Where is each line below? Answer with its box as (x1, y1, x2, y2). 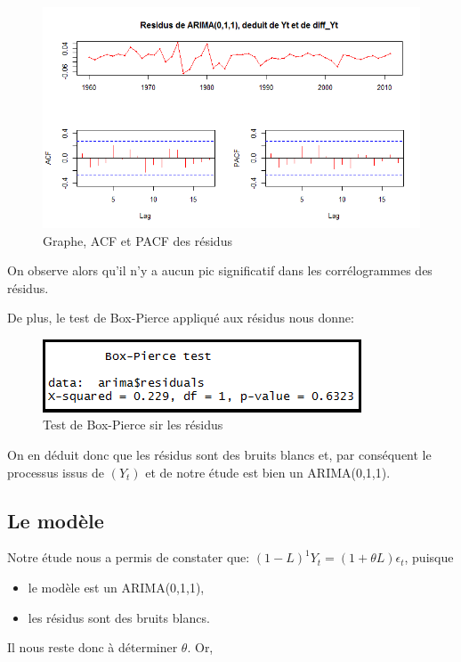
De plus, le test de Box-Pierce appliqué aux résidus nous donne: (7, 308, 354, 327)
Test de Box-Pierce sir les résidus (43, 415, 223, 434)
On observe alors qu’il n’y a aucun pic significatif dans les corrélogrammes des (7, 261, 433, 280)
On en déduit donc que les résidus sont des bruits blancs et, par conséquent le (7, 445, 432, 464)
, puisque (404, 548, 454, 567)
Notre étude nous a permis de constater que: (7, 548, 250, 567)
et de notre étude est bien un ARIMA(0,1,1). (145, 462, 391, 481)
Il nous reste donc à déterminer (7, 638, 178, 657)
